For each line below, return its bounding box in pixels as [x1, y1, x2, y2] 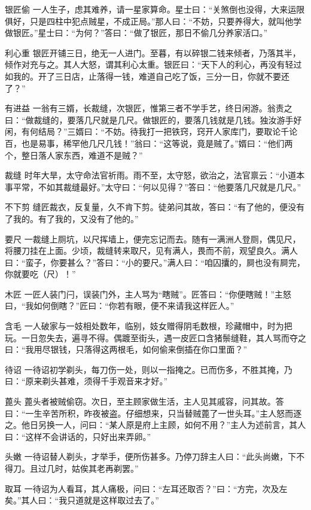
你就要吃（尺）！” [5, 268, 76, 280]
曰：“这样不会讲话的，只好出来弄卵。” [5, 430, 151, 442]
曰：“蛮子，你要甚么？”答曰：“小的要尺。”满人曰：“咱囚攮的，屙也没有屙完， [5, 256, 306, 268]
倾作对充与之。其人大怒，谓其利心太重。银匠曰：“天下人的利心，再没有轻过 [5, 58, 302, 71]
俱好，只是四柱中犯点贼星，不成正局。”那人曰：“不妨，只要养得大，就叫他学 [5, 14, 302, 27]
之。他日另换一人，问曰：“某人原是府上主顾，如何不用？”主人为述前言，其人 [5, 418, 306, 431]
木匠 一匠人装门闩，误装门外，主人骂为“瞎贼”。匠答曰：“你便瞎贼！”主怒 [5, 287, 292, 300]
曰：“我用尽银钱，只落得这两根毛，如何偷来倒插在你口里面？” [5, 343, 248, 356]
